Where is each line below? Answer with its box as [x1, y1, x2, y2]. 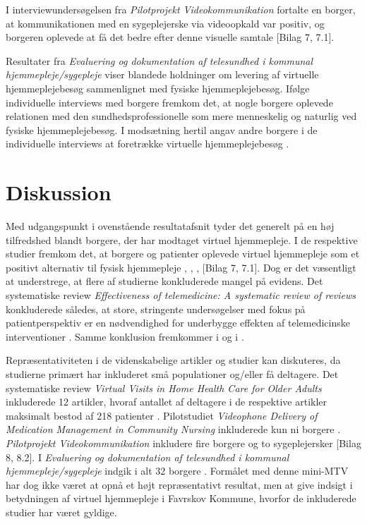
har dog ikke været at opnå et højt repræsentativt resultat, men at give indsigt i [6, 477, 353, 492]
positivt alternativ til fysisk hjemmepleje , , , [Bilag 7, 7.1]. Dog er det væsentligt [6, 260, 356, 274]
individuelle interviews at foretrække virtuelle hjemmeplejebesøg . [6, 136, 289, 151]
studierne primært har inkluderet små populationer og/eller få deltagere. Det [6, 367, 339, 381]
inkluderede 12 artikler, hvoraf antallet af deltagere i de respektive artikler [6, 394, 327, 409]
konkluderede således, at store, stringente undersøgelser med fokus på [6, 301, 306, 316]
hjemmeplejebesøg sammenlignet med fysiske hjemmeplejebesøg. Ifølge [6, 80, 310, 95]
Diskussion [6, 178, 112, 207]
